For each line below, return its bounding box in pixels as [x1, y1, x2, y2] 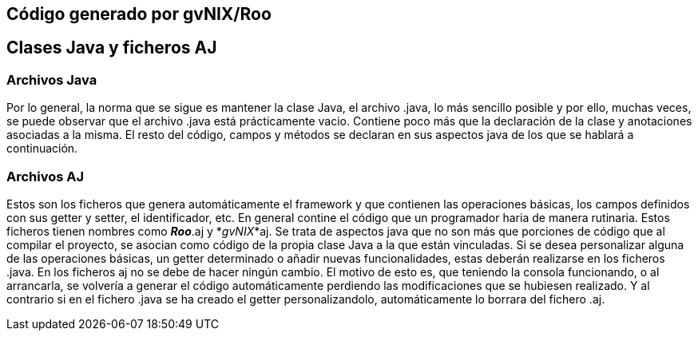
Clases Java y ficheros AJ [6, 38, 217, 58]
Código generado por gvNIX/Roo [6, 4, 272, 24]
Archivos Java [6, 71, 97, 88]
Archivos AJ [6, 168, 85, 184]
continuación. [6, 141, 78, 156]
